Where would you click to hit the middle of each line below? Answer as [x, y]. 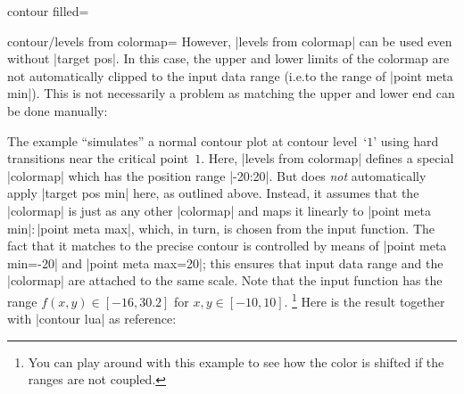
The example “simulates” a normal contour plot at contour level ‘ [187, 140]
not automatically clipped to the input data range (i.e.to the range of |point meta [230, 75]
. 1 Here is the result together [365, 300]
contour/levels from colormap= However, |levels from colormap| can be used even [230, 41]
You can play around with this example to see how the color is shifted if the [236, 361]
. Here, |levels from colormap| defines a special [327, 158]
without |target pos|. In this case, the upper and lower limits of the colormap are [228, 58]
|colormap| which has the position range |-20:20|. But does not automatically [217, 175]
